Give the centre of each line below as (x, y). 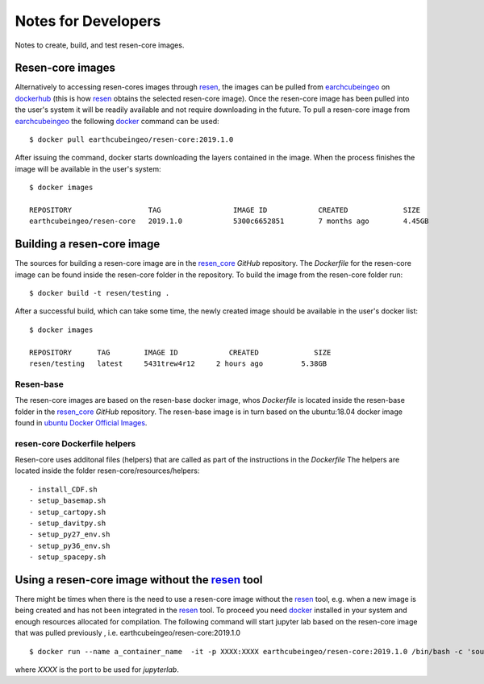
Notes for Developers (88, 21)
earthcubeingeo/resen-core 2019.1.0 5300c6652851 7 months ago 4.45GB (229, 221)
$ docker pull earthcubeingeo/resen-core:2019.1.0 (131, 140)
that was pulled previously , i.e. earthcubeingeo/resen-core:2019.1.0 (128, 633)
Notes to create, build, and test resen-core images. (100, 45)
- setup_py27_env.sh (70, 535)
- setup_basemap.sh (68, 501)
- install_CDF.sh (63, 489)
